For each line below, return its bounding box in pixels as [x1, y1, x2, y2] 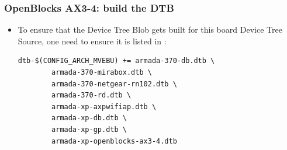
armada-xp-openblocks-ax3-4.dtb [51, 137, 177, 145]
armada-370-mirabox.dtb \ [51, 68, 152, 76]
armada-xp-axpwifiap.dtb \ [51, 102, 157, 111]
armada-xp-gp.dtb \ [51, 125, 127, 134]
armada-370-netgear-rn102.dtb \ [51, 79, 177, 88]
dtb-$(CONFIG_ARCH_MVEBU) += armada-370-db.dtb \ [18, 57, 215, 65]
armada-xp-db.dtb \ [51, 114, 127, 123]
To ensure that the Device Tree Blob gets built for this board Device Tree [18, 23, 282, 36]
